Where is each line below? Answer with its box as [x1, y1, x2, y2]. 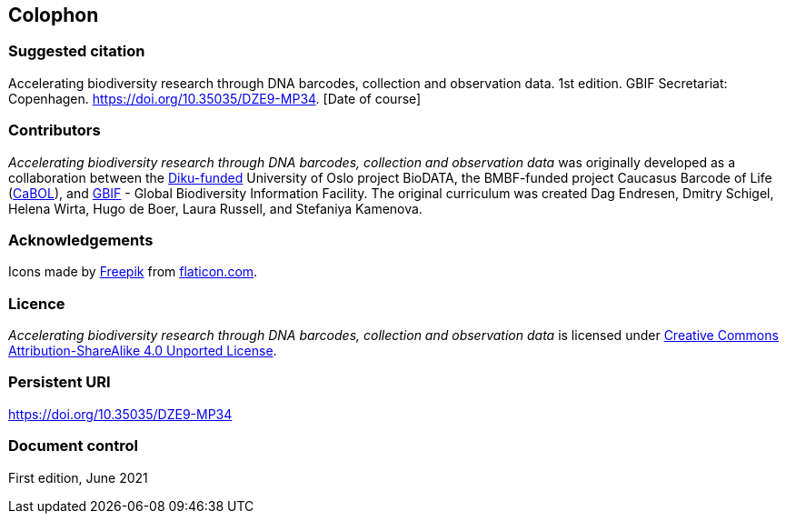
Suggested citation [8, 42, 145, 61]
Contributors [8, 121, 101, 140]
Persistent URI [8, 373, 111, 392]
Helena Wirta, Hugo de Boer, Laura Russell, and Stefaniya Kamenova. [8, 200, 423, 216]
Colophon [8, 4, 99, 26]
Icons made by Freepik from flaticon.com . [8, 264, 258, 280]
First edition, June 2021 [8, 469, 148, 486]
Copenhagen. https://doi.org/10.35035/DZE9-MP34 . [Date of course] [8, 90, 422, 106]
